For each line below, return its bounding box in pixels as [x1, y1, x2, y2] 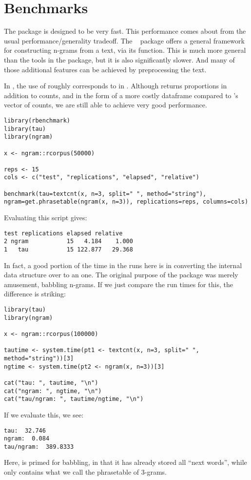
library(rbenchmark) [4, 117, 71, 124]
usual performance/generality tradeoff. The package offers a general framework [4, 35, 245, 45]
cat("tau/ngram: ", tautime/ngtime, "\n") [4, 396, 144, 403]
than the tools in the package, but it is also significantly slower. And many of [4, 54, 235, 64]
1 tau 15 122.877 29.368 [4, 246, 133, 253]
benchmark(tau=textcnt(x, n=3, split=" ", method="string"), [4, 190, 207, 197]
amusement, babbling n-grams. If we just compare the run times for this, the [4, 279, 233, 289]
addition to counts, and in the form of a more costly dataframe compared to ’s [4, 90, 238, 100]
